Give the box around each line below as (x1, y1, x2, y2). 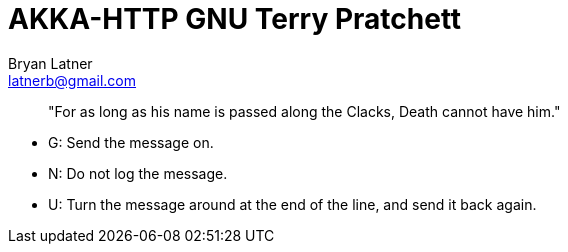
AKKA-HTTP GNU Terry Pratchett (8, 2, 462, 36)
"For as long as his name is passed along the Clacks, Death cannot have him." (48, 102, 561, 120)
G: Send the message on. (48, 133, 214, 151)
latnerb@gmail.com (8, 71, 137, 89)
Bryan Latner (8, 54, 93, 72)
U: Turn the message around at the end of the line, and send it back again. (48, 195, 537, 213)
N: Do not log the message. (48, 164, 228, 182)
